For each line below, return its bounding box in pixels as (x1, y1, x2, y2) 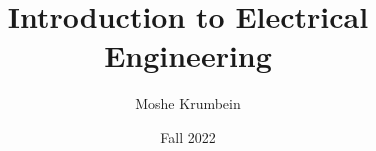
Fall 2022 (160, 126, 216, 147)
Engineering (104, 35, 272, 76)
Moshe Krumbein (135, 93, 241, 114)
